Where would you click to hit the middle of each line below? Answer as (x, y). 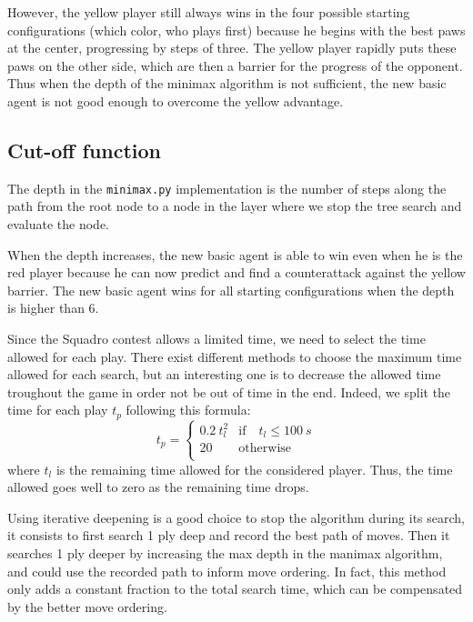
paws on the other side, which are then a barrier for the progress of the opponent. (235, 65)
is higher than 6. (53, 308)
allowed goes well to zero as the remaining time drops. (158, 487)
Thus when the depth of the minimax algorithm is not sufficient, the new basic (227, 83)
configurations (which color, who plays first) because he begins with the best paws (236, 30)
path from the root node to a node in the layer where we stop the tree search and (235, 206)
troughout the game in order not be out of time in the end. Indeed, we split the (229, 391)
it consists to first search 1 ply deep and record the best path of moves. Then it (229, 535)
